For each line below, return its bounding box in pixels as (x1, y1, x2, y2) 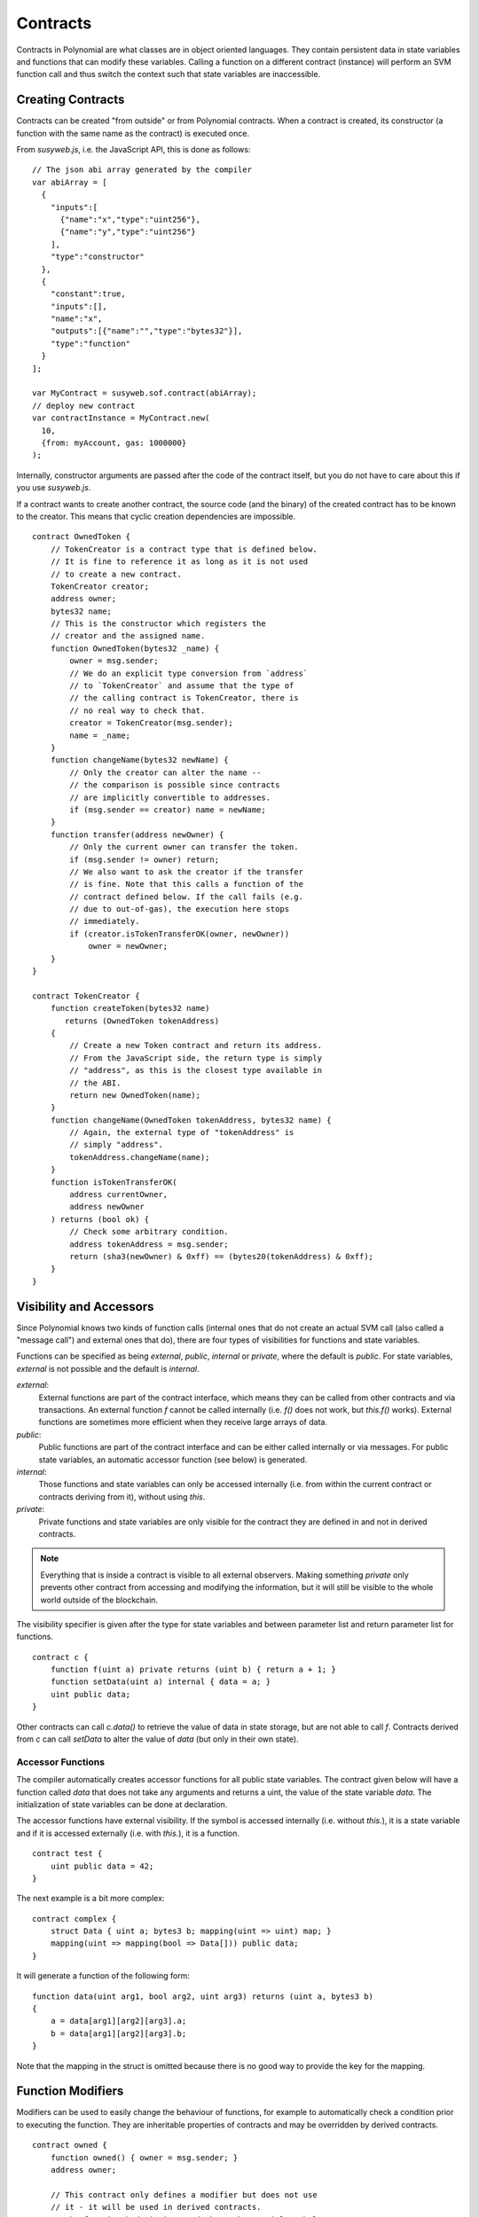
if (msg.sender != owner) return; (69, 854, 220, 865)
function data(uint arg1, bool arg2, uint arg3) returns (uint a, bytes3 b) (32, 1991, 374, 2002)
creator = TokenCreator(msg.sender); (69, 718, 234, 728)
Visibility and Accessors (16, 1299, 154, 1314)
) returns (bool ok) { (50, 1214, 150, 1224)
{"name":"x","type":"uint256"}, (59, 214, 201, 224)
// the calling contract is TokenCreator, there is (69, 693, 299, 703)
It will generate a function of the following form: (16, 1970, 191, 1981)
